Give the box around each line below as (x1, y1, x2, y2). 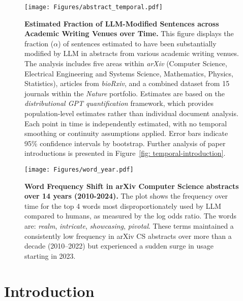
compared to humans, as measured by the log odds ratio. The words (24, 210, 237, 221)
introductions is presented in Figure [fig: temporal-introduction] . (24, 148, 226, 158)
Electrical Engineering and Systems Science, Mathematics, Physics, (24, 68, 233, 78)
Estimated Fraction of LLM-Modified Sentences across (24, 18, 219, 29)
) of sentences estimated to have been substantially (58, 38, 217, 48)
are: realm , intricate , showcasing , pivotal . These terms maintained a (24, 221, 234, 231)
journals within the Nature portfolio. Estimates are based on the (24, 88, 225, 98)
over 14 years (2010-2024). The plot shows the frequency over (24, 190, 228, 201)
